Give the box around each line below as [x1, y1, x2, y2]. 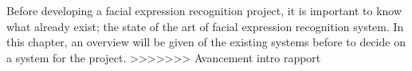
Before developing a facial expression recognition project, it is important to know [6, 2, 402, 18]
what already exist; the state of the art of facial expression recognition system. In [6, 18, 404, 34]
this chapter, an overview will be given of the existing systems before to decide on [6, 34, 406, 50]
